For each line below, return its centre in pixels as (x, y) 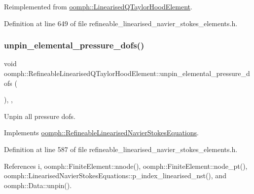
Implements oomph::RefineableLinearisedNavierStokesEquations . (101, 133)
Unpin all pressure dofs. (40, 116)
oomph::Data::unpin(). (38, 185)
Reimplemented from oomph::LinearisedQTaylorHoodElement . (98, 6)
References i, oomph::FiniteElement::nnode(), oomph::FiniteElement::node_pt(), (126, 166)
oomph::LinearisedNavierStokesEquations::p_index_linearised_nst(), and (115, 175)
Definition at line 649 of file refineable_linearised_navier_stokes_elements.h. (121, 23)
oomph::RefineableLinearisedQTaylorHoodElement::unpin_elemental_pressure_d (127, 73)
